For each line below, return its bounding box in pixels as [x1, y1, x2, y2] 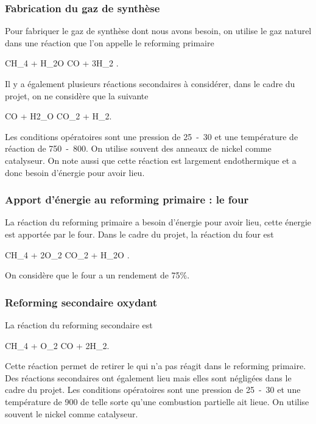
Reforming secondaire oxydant [5, 294, 157, 309]
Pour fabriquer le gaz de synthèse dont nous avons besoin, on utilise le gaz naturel [5, 24, 312, 37]
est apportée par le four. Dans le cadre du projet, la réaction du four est [5, 227, 274, 240]
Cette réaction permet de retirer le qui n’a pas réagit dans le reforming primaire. [5, 359, 306, 372]
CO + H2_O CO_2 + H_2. [5, 110, 112, 122]
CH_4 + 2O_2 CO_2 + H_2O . [5, 248, 130, 261]
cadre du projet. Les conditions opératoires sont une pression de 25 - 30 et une [5, 383, 301, 396]
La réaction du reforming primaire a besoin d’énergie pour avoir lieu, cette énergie [5, 216, 312, 228]
